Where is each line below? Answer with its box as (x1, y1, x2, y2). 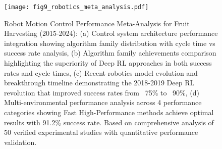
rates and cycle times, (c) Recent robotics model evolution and (4, 67, 198, 78)
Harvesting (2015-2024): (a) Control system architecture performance (4, 28, 218, 38)
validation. (4, 136, 37, 147)
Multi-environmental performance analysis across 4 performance (4, 97, 202, 108)
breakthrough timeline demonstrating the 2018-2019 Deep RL (4, 77, 195, 88)
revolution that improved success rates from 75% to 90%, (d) (4, 87, 199, 97)
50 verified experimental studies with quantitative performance (4, 127, 198, 137)
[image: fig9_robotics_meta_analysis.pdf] (4, 4, 149, 11)
